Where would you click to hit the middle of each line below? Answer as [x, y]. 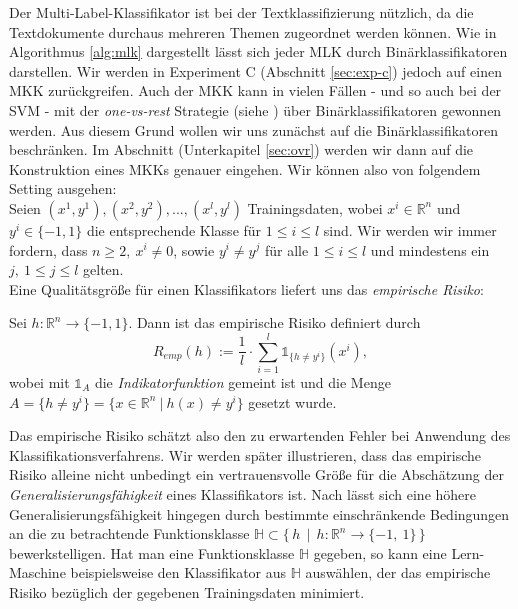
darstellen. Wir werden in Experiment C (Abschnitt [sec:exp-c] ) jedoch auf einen [255, 70]
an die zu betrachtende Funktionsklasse [129, 533]
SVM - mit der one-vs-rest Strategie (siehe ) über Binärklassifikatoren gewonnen [255, 109]
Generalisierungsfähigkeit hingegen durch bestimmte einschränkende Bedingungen [259, 513]
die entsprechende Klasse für [174, 229]
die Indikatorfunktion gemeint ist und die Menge [242, 382]
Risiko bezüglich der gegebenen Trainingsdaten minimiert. [187, 591]
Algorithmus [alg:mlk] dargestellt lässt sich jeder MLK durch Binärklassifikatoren [258, 51]
